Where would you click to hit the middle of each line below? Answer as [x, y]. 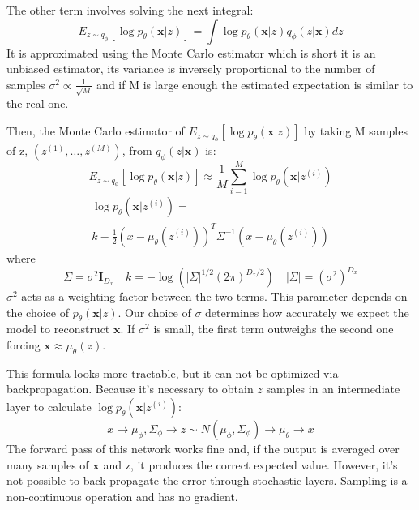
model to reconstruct [58, 329]
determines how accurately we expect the [307, 312]
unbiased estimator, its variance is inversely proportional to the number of [191, 69]
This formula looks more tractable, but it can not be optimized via [173, 373]
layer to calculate [49, 407]
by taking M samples [356, 131]
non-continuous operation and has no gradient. [122, 496]
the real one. [38, 103]
